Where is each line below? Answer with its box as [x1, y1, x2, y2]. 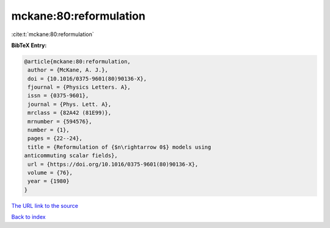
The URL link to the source [11, 202, 79, 209]
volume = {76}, [28, 169, 73, 176]
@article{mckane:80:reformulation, [24, 58, 131, 65]
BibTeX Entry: [11, 42, 47, 49]
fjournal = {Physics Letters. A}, [28, 84, 131, 91]
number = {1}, [28, 127, 70, 134]
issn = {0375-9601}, [28, 92, 89, 99]
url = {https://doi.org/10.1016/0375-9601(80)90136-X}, [28, 161, 199, 167]
